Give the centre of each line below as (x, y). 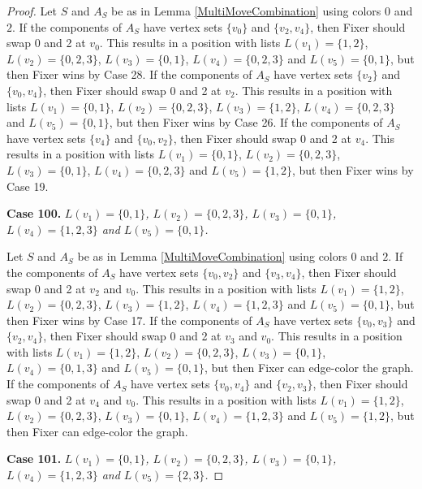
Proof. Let (32, 11)
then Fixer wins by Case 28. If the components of (129, 74)
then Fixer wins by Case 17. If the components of (129, 320)
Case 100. (34, 213)
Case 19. (28, 186)
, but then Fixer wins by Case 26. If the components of (246, 122)
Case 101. (34, 459)
